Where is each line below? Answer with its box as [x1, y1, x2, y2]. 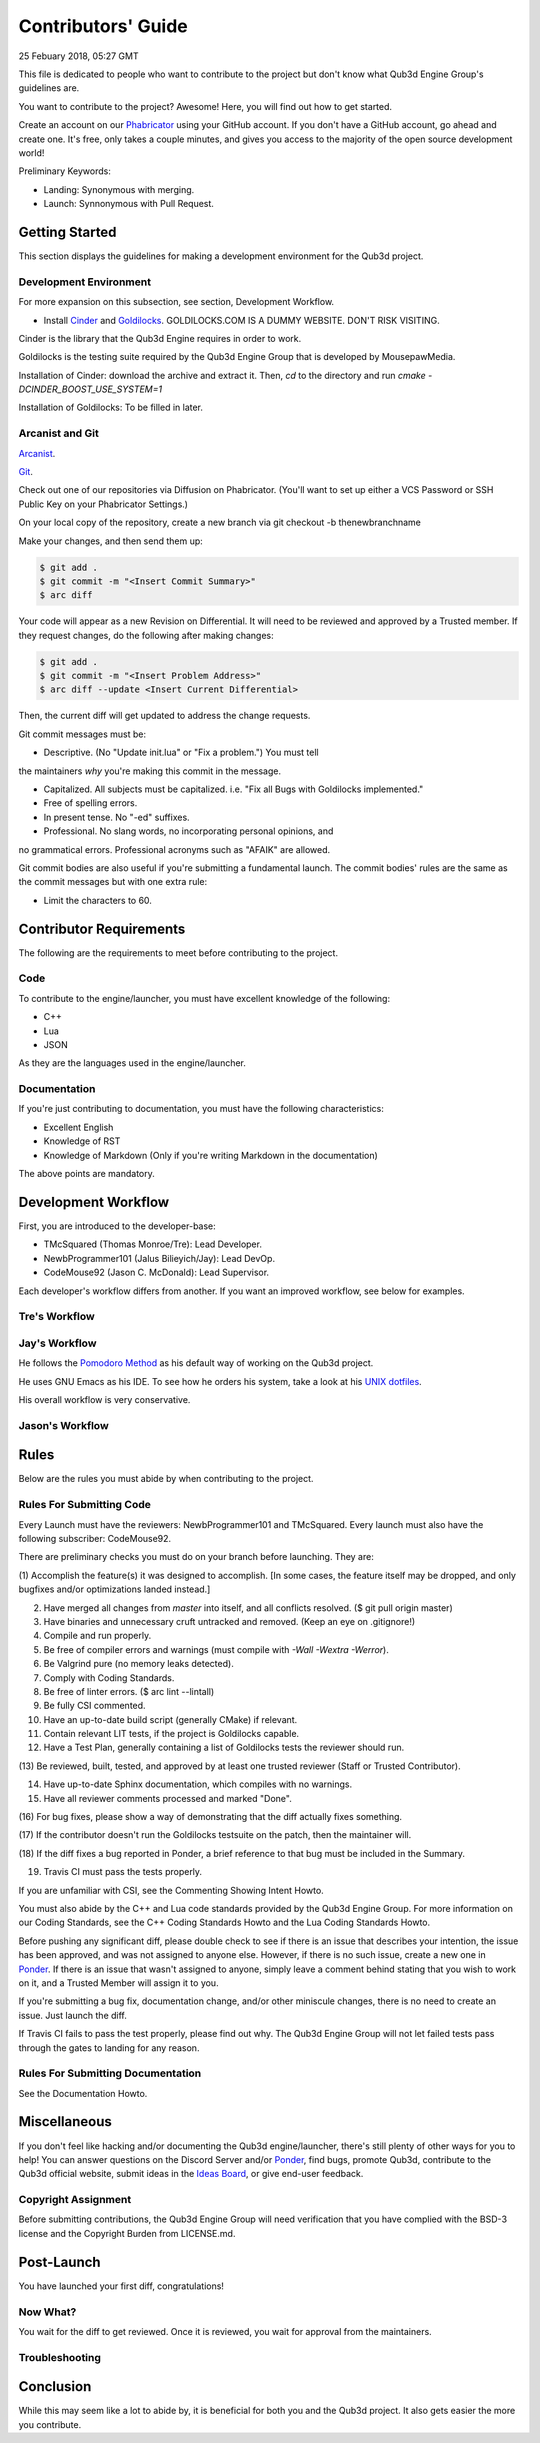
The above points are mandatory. [18, 1168, 155, 1180]
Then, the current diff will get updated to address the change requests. [18, 710, 311, 722]
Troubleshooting [18, 2350, 102, 2364]
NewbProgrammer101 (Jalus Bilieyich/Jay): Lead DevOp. [43, 1252, 275, 1264]
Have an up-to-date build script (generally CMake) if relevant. [43, 1713, 298, 1725]
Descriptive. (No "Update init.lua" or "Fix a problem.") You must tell [43, 746, 319, 759]
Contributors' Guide [18, 15, 189, 37]
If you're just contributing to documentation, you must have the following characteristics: [18, 1103, 384, 1115]
